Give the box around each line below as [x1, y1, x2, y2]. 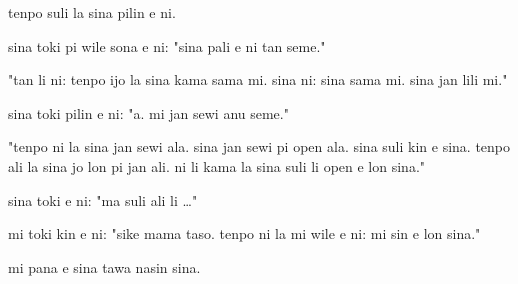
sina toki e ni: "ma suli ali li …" [8, 189, 198, 210]
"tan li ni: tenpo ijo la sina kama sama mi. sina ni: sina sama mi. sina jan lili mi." [8, 69, 508, 90]
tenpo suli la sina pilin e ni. [8, 2, 176, 22]
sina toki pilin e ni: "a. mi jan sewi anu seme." [8, 102, 289, 123]
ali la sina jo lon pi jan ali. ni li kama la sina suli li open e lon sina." [8, 155, 426, 176]
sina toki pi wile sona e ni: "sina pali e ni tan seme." [8, 35, 326, 56]
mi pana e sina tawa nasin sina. [8, 256, 201, 277]
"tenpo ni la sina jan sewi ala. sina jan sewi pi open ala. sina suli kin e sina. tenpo [8, 136, 511, 157]
